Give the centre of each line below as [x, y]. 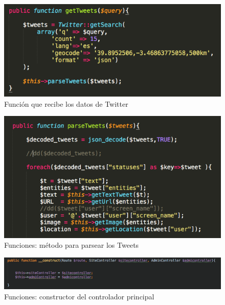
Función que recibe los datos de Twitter [66, 103]
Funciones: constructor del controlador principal [79, 296]
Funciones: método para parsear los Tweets [72, 245]
